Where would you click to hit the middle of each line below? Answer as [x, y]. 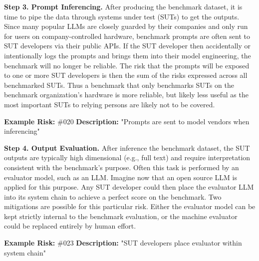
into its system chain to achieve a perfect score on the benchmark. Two [113, 196]
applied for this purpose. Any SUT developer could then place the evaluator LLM [129, 187]
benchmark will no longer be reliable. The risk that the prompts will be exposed [127, 65]
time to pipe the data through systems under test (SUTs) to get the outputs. [122, 16]
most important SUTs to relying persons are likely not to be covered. [110, 104]
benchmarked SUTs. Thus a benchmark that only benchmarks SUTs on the [119, 85]
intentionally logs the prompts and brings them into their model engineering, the [128, 55]
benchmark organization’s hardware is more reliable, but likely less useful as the [126, 95]
